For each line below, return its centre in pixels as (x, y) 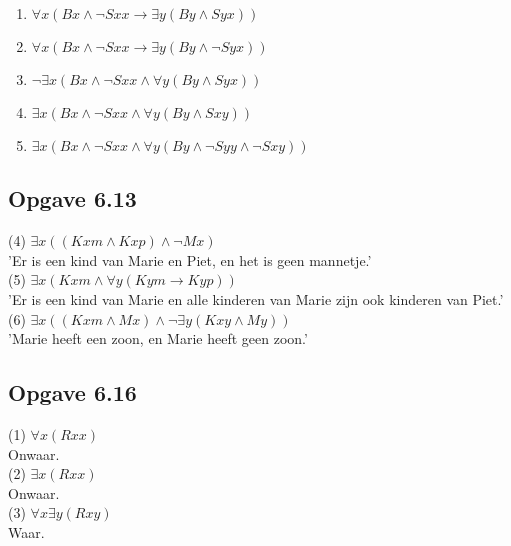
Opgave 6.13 (72, 198)
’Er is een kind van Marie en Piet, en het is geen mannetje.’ (190, 259)
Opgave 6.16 (72, 392)
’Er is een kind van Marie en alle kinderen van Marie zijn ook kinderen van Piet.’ (256, 298)
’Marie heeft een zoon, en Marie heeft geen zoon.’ (158, 338)
